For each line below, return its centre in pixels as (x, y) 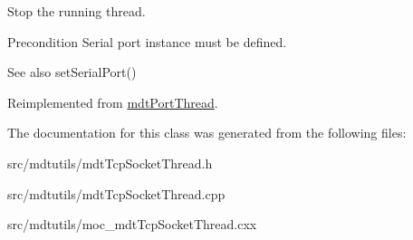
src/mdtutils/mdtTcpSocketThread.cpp (116, 193)
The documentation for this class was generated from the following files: (207, 133)
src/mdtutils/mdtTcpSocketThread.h (110, 163)
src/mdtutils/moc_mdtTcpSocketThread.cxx (132, 224)
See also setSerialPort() (72, 72)
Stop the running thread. (77, 11)
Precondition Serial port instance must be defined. (147, 41)
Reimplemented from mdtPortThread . (113, 102)
